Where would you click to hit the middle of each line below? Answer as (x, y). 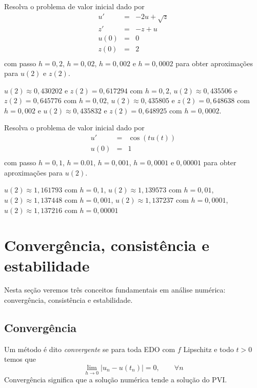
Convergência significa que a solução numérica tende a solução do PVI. (116, 380)
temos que (20, 359)
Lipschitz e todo (209, 349)
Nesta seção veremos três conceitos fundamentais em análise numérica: (115, 290)
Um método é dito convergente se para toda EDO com (90, 349)
